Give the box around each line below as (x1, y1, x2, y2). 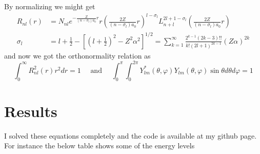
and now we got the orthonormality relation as (4, 50, 151, 61)
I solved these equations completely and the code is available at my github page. (4, 130, 257, 141)
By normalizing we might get (4, 1, 95, 11)
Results (4, 100, 57, 121)
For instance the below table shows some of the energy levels (4, 140, 195, 151)
